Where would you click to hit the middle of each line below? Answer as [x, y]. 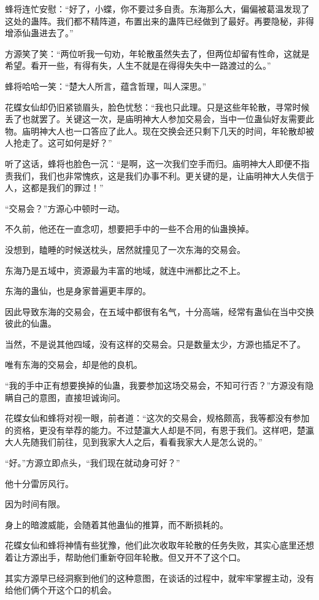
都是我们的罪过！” [67, 188]
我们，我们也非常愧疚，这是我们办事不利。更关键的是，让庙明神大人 [151, 175]
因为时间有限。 [35, 504]
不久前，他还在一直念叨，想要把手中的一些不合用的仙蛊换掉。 [129, 229]
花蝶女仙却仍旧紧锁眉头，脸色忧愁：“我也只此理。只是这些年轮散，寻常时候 [157, 107]
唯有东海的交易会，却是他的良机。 [74, 364]
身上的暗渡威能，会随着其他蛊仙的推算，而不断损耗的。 [117, 524]
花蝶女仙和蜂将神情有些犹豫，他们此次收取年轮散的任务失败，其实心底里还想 [159, 545]
